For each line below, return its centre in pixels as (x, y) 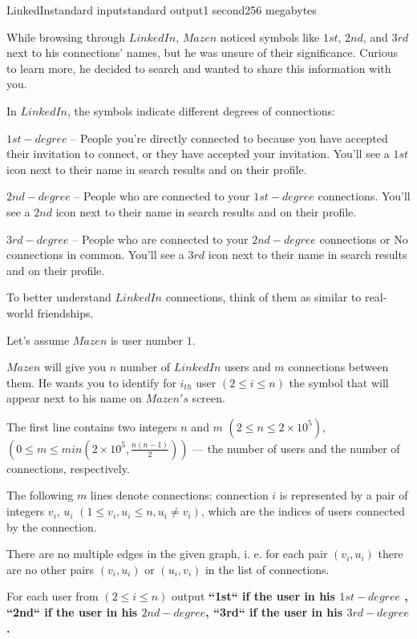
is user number (147, 340)
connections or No (364, 239)
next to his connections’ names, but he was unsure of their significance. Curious (202, 53)
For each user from (53, 596)
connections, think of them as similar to (263, 297)
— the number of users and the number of (296, 448)
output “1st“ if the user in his (253, 596)
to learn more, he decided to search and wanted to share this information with (199, 68)
